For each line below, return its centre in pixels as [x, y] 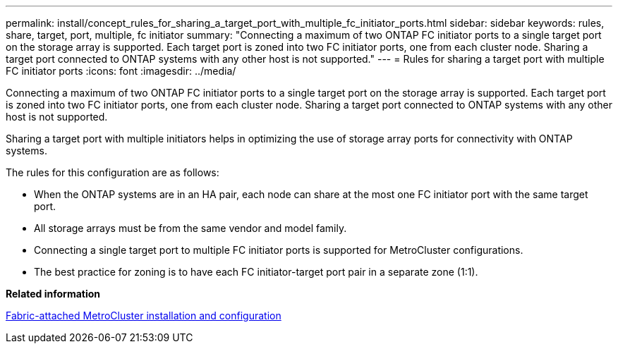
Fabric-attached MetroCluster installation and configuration [144, 316]
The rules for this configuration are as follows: [113, 172]
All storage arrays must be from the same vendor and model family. [190, 228]
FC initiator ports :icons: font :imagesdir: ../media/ [121, 71]
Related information [53, 294]
